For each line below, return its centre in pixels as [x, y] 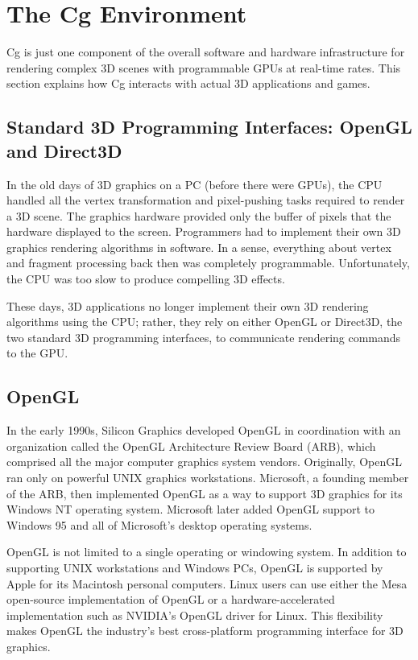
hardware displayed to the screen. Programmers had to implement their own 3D [204, 231]
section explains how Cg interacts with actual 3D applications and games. [188, 83]
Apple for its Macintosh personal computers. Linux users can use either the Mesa [207, 583]
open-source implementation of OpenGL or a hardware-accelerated [171, 599]
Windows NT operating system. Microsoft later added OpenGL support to [191, 509]
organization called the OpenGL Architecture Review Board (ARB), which [191, 445]
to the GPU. [37, 353]
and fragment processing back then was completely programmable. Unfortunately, [208, 263]
